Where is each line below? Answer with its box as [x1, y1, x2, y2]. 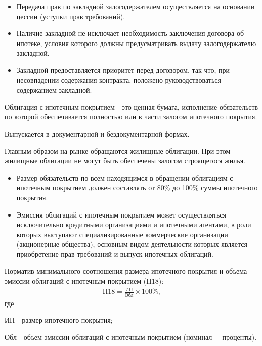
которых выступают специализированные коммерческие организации [16, 229, 228, 239]
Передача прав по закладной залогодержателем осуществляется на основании [16, 1, 255, 11]
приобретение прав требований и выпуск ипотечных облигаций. [16, 248, 213, 259]
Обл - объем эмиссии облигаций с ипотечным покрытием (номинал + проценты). [5, 331, 257, 342]
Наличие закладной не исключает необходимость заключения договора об [16, 28, 244, 38]
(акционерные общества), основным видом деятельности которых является [16, 239, 247, 249]
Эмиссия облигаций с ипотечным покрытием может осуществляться [16, 209, 226, 220]
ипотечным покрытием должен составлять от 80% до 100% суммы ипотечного [16, 182, 258, 193]
